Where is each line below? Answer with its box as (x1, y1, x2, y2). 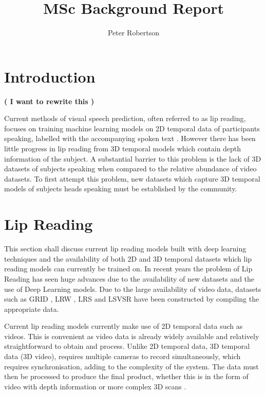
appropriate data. (4, 303, 59, 314)
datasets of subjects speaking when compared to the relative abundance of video (4, 163, 257, 174)
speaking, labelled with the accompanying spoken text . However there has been (4, 133, 256, 144)
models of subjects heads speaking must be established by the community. (4, 183, 237, 194)
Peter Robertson (107, 27, 160, 38)
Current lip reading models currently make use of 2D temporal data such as (4, 321, 243, 331)
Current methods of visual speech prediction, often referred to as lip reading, (4, 113, 246, 124)
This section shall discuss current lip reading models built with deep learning (4, 243, 247, 254)
